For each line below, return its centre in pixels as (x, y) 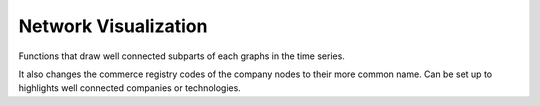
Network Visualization (113, 26)
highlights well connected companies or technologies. (130, 88)
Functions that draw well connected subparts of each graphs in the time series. (181, 56)
